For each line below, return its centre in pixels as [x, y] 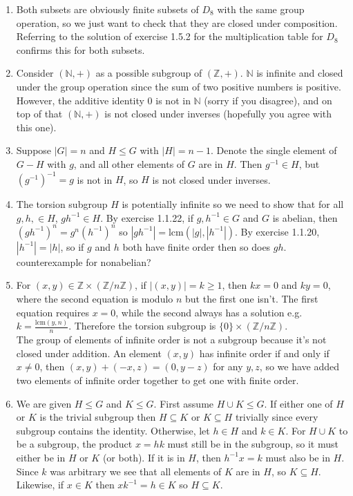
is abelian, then [305, 217]
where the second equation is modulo [95, 298]
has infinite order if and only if [264, 353]
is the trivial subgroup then [98, 417]
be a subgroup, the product [74, 444]
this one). [36, 127]
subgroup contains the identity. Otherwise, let [113, 430]
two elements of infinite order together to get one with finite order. [158, 380]
